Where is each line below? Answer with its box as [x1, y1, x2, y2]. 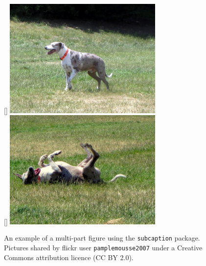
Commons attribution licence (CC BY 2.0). [4, 252, 134, 262]
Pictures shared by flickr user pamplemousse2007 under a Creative [4, 242, 203, 253]
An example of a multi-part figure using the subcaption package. [4, 233, 200, 243]
